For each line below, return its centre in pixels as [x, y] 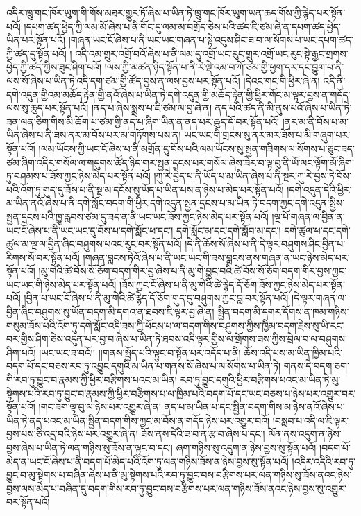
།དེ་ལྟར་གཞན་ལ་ [319, 298]
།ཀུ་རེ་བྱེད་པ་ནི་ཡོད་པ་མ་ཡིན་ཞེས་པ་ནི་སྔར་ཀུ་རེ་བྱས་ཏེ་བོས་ [253, 176]
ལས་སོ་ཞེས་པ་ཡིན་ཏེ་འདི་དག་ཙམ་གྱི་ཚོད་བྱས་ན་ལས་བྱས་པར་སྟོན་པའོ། [123, 80]
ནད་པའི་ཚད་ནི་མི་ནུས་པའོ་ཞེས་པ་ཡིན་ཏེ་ [283, 108]
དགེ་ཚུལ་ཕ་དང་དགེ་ [317, 230]
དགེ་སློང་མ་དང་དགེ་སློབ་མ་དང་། [228, 230]
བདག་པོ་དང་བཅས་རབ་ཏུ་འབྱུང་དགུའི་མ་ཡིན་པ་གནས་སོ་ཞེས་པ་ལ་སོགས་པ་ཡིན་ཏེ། [144, 366]
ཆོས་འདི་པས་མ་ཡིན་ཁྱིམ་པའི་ [293, 352]
